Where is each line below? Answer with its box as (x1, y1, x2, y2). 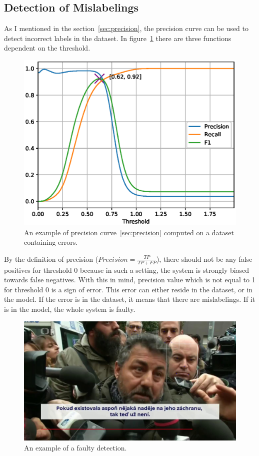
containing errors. (24, 237, 78, 247)
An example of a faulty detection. (24, 442, 127, 452)
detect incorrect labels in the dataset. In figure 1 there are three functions (4, 33, 231, 43)
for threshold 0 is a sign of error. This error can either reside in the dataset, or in (4, 284, 253, 294)
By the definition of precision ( (4, 253, 98, 264)
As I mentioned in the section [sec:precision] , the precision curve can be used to (4, 23, 248, 34)
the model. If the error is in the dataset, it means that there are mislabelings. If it (4, 294, 255, 304)
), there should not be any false (156, 253, 252, 264)
